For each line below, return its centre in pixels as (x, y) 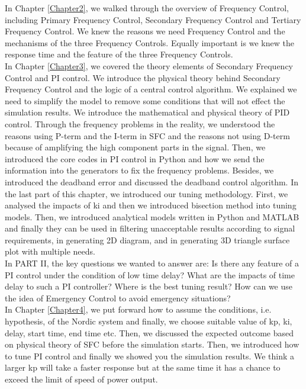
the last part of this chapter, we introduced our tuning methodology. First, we (146, 193)
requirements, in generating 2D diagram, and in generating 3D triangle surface (147, 239)
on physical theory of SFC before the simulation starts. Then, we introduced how (152, 344)
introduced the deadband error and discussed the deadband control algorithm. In (152, 181)
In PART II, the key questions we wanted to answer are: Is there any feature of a (152, 263)
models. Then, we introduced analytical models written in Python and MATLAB (152, 216)
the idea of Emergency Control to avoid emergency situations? (118, 298)
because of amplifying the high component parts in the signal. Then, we (135, 147)
